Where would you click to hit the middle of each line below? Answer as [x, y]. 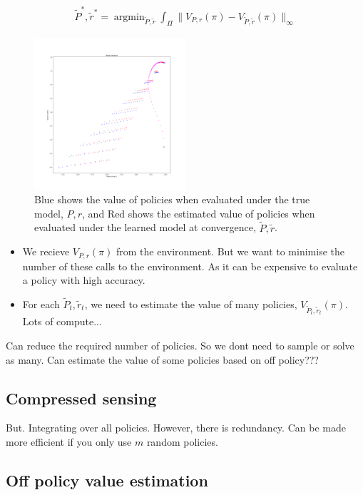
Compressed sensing [81, 398]
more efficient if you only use [69, 441]
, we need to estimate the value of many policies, [191, 303]
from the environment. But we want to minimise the [230, 251]
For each [41, 303]
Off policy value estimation [107, 480]
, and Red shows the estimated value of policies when [199, 213]
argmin [129, 17]
